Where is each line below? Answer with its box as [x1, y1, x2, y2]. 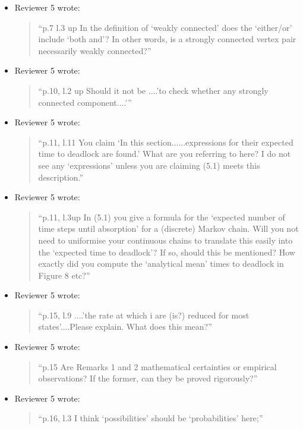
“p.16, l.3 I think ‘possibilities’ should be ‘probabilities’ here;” [38, 412, 263, 424]
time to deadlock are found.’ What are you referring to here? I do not [38, 147, 291, 160]
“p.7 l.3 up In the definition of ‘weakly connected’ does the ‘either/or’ [38, 21, 292, 33]
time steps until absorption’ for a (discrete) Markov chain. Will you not [38, 222, 299, 235]
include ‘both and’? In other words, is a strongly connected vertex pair [38, 33, 296, 45]
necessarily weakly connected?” [38, 44, 151, 56]
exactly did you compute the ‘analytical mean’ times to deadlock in [38, 257, 284, 270]
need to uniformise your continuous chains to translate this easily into [38, 234, 293, 246]
